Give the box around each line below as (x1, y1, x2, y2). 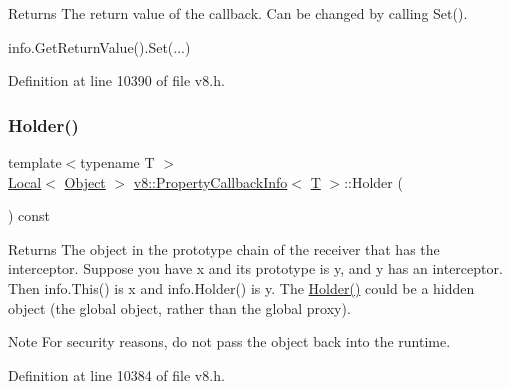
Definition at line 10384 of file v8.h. (8, 364, 225, 385)
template (8, 152, 62, 172)
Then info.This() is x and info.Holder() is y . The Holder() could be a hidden (8, 277, 475, 298)
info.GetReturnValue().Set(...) (8, 36, 191, 57)
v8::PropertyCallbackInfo (133, 171, 288, 192)
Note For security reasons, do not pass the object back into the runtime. (8, 331, 451, 352)
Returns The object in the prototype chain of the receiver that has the (8, 238, 440, 259)
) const (8, 205, 51, 226)
